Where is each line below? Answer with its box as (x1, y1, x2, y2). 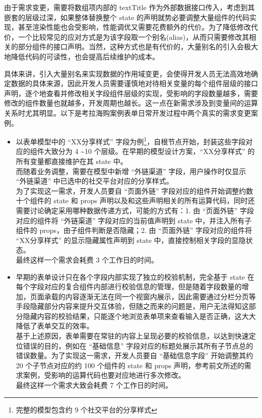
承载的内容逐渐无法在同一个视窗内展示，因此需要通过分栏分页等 (44, 291, 256, 301)
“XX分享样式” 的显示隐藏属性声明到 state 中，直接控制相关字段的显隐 (16, 234, 246, 245)
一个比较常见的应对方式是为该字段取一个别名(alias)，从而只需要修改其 (18, 31, 249, 42)
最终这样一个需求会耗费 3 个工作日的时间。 (16, 254, 159, 265)
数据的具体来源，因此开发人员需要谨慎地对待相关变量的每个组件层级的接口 (11, 78, 258, 89)
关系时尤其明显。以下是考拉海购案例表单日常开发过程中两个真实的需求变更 (4, 107, 251, 118)
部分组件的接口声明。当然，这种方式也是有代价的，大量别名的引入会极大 (18, 41, 258, 52)
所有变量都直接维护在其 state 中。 (16, 155, 127, 166)
